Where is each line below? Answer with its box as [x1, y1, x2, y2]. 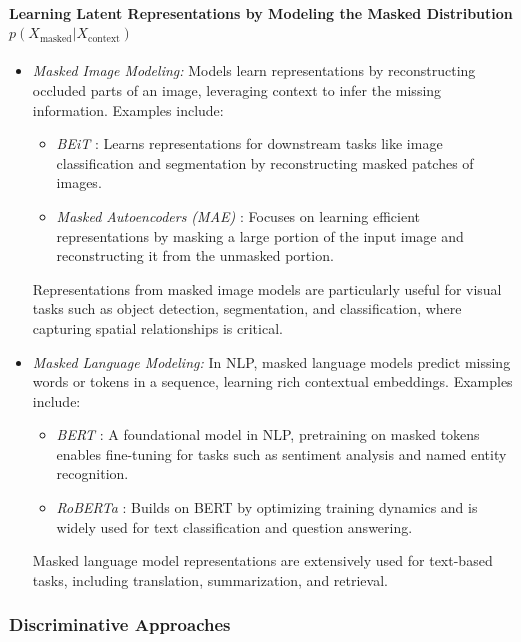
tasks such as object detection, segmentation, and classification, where [32, 298, 462, 319]
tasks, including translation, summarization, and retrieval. [32, 569, 388, 590]
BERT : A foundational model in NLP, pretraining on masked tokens [56, 424, 480, 445]
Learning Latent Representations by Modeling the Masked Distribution [9, 2, 513, 23]
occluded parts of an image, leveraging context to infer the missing [32, 79, 442, 100]
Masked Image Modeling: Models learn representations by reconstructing [32, 60, 476, 81]
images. [56, 172, 102, 193]
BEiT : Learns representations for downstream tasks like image [56, 133, 443, 154]
